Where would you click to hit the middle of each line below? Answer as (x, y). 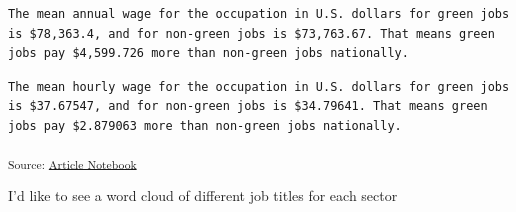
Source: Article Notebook (72, 163)
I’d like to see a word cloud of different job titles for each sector (203, 194)
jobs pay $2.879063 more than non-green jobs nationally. (205, 125)
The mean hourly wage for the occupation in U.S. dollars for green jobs (259, 86)
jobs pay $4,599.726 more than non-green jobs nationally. (208, 53)
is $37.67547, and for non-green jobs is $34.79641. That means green (248, 106)
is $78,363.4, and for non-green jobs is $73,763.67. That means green (251, 33)
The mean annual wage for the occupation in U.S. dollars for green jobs (259, 14)
